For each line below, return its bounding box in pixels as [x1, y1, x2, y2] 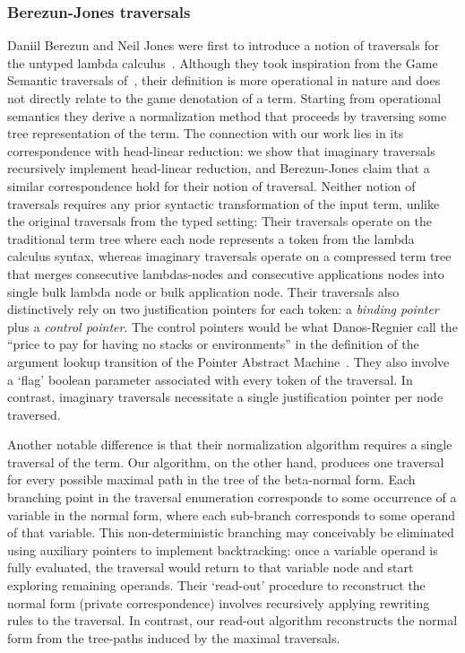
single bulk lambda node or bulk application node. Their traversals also [7, 282, 400, 300]
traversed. [7, 405, 61, 423]
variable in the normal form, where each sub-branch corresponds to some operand [7, 505, 455, 524]
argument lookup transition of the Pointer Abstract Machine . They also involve [7, 352, 450, 370]
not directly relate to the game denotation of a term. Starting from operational [7, 89, 442, 107]
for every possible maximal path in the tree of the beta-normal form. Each [7, 470, 416, 489]
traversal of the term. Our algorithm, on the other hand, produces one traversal [7, 452, 444, 471]
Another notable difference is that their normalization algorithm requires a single [7, 435, 452, 454]
